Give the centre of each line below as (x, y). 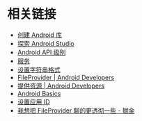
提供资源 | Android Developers (61, 86)
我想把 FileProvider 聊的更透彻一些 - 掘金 (76, 110)
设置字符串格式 (39, 70)
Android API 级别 (41, 52)
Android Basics (39, 93)
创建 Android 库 (40, 35)
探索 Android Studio (46, 43)
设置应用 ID (33, 102)
